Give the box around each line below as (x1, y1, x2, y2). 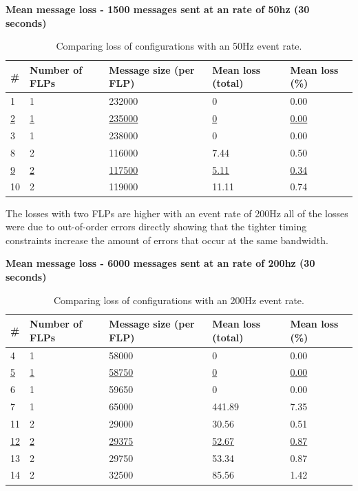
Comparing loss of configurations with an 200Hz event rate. (54, 292, 304, 307)
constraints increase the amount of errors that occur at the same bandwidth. (6, 232, 328, 247)
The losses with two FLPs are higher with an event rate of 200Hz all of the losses (6, 206, 348, 220)
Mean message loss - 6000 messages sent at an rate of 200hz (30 (6, 256, 315, 270)
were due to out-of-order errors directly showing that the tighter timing (6, 219, 307, 234)
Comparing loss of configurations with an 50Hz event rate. (56, 39, 302, 53)
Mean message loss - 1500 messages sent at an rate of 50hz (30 (6, 2, 310, 16)
